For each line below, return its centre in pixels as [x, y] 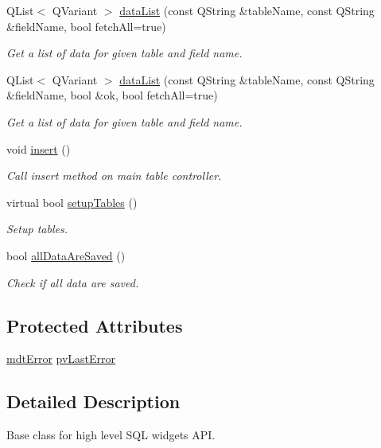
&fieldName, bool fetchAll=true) [86, 26]
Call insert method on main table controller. [114, 175]
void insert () [39, 148]
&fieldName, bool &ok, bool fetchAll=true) [112, 95]
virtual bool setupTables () [72, 202]
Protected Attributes [95, 325]
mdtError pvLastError [61, 358]
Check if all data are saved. [73, 282]
